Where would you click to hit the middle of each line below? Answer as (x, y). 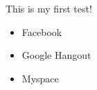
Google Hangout (56, 55)
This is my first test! (49, 8)
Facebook (42, 31)
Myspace (40, 78)
